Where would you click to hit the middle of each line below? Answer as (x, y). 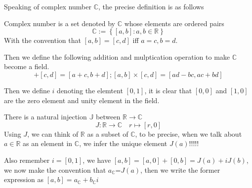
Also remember (27, 160)
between (108, 117)
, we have (97, 160)
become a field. (27, 66)
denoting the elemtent (90, 90)
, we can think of (53, 133)
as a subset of (108, 133)
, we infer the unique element (123, 143)
